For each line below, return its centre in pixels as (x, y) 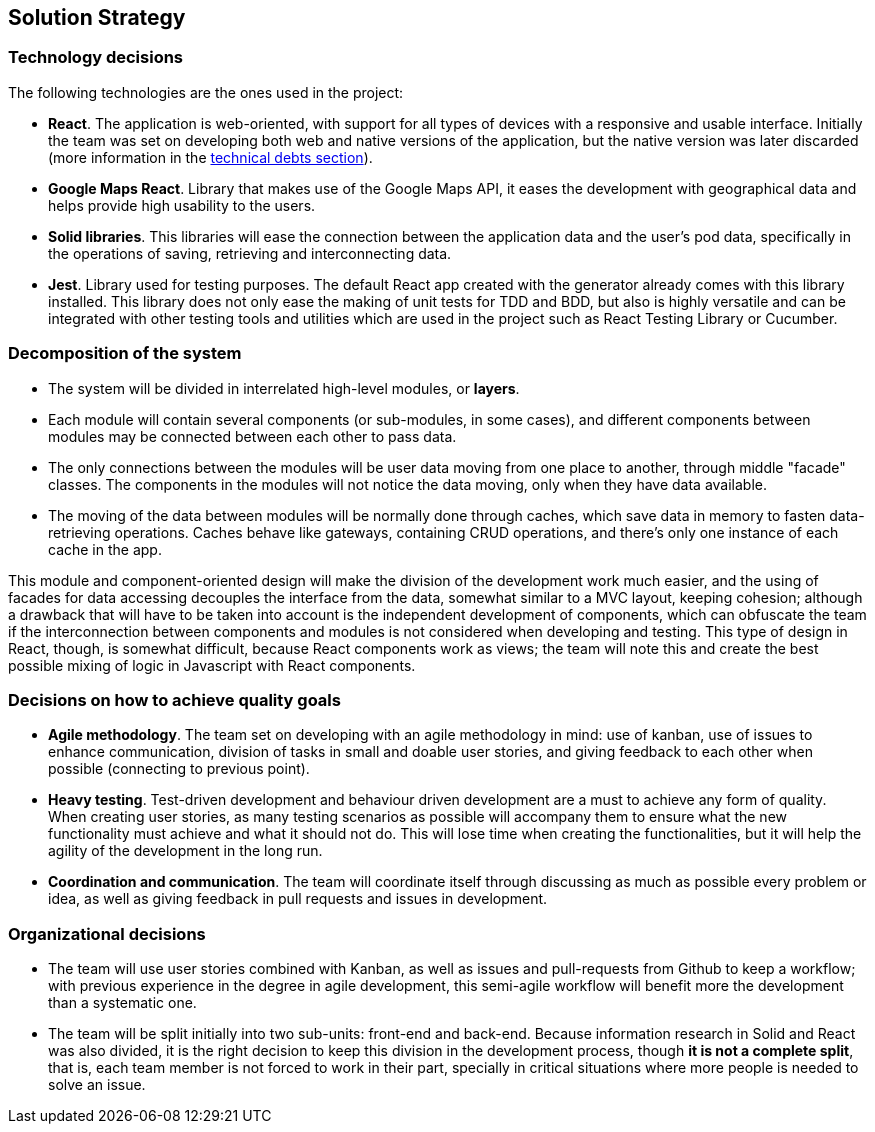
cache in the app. (105, 549)
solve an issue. (97, 1085)
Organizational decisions (107, 933)
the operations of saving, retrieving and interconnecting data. (250, 253)
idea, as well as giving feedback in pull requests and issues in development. (298, 899)
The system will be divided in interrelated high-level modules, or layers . (284, 388)
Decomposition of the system (125, 353)
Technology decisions (96, 57)
